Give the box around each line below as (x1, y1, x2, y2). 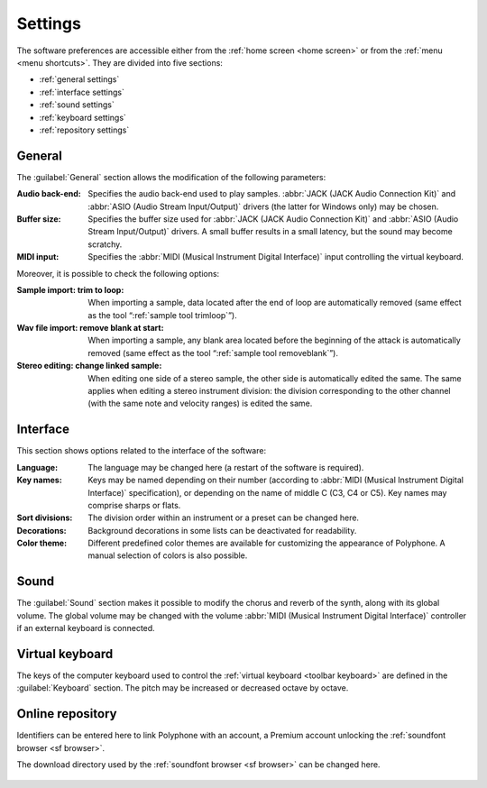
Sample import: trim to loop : (16, 284, 124, 295)
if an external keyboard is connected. (16, 623, 155, 634)
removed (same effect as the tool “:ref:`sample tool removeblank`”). (87, 347, 338, 358)
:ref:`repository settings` (39, 124, 130, 135)
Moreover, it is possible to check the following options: (16, 268, 220, 279)
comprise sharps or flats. (87, 499, 181, 510)
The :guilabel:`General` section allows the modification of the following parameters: (16, 171, 326, 182)
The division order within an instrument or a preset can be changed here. (87, 512, 360, 523)
